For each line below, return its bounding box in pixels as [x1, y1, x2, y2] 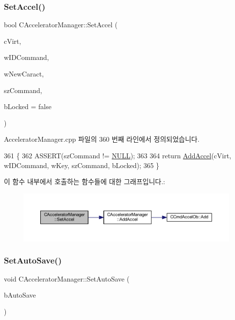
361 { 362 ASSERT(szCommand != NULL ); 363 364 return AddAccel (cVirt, [4, 150, 232, 160]
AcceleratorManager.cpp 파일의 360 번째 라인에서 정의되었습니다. [4, 134, 200, 144]
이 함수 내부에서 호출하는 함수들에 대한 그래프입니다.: [4, 176, 165, 187]
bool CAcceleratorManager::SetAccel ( [4, 19, 117, 30]
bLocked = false [4, 101, 51, 112]
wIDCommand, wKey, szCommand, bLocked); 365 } [4, 160, 160, 170]
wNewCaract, [4, 69, 44, 78]
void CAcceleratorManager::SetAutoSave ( [4, 273, 130, 283]
